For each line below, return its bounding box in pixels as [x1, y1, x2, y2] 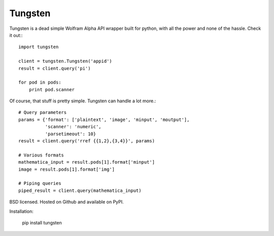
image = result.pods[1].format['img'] [18, 166, 115, 172]
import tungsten [18, 44, 59, 50]
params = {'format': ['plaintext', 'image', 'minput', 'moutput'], [18, 116, 190, 123]
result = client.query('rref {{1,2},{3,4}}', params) [18, 138, 155, 144]
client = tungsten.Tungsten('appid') [18, 58, 113, 64]
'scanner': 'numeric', [45, 124, 101, 130]
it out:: [9, 32, 23, 38]
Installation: [9, 208, 34, 214]
